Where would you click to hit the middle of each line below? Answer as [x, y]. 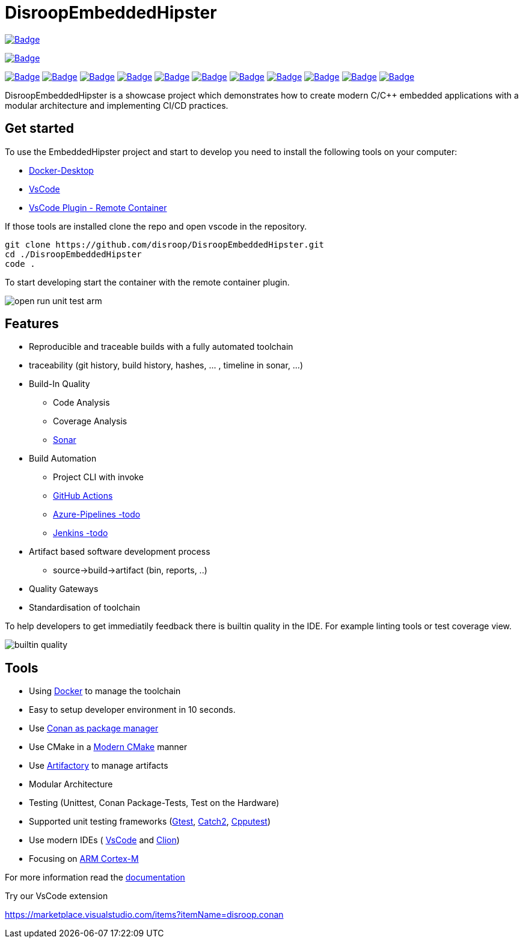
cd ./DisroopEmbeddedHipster [73, 254]
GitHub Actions [83, 496]
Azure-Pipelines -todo [97, 514]
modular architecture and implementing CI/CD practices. [117, 105]
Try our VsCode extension [57, 896]
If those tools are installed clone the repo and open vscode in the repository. [156, 226]
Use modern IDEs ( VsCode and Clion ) [104, 840]
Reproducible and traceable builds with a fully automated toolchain [161, 347]
